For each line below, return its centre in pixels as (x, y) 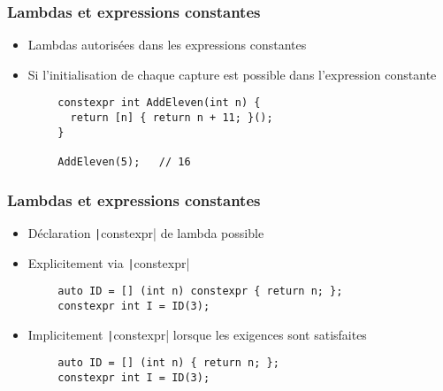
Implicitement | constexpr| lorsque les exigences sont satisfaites (197, 334)
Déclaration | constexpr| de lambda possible (146, 232)
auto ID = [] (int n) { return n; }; (168, 363)
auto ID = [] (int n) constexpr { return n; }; (200, 291)
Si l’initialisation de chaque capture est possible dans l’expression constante (232, 74)
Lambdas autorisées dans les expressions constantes (167, 45)
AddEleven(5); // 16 (124, 162)
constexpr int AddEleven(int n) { (159, 103)
